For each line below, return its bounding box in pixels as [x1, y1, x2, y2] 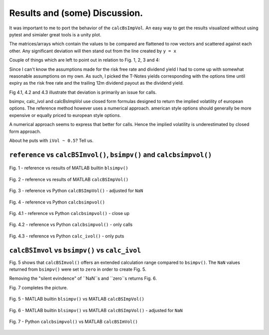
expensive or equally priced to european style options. [9, 112, 122, 118]
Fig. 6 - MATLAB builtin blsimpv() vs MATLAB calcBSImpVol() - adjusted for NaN [9, 307, 183, 313]
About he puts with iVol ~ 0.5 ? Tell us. [9, 137, 94, 144]
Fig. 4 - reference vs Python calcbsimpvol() [9, 199, 105, 205]
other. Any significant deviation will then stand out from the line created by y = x [9, 48, 177, 54]
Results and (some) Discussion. [9, 7, 143, 18]
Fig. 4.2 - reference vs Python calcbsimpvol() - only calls [9, 222, 133, 227]
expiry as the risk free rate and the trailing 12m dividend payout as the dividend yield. [9, 80, 184, 86]
